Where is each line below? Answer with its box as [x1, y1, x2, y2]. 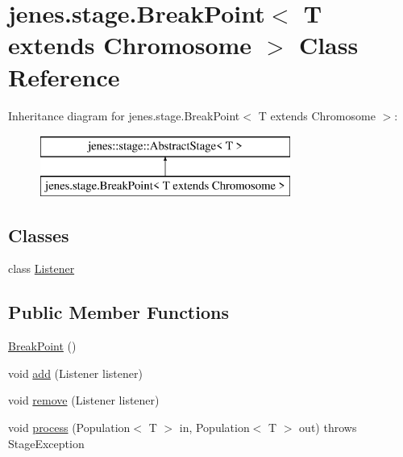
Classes [8, 222, 69, 247]
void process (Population [8, 419, 131, 436]
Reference [8, 60, 120, 93]
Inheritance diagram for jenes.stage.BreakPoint [8, 107, 240, 124]
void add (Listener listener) [8, 364, 143, 381]
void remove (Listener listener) [8, 392, 160, 409]
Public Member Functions [8, 300, 229, 325]
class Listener [8, 260, 75, 277]
